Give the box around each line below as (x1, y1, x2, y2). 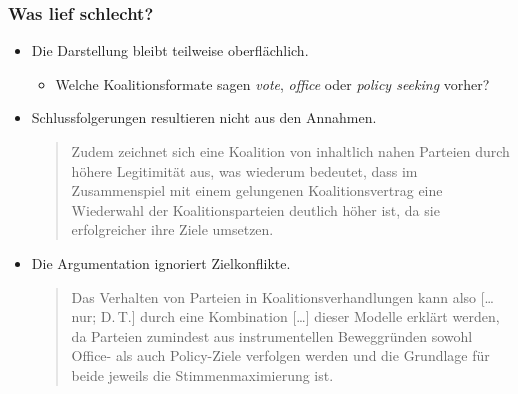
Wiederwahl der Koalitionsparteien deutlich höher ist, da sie (71, 199, 440, 220)
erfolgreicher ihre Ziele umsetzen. (71, 219, 274, 240)
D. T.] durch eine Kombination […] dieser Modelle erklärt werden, (100, 306, 500, 327)
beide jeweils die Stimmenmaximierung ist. (71, 364, 334, 385)
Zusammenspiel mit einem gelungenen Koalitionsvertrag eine (71, 180, 443, 201)
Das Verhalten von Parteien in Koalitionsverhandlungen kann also (71, 286, 477, 307)
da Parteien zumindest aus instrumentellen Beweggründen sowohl (71, 325, 473, 346)
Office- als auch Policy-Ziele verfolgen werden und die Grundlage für (71, 345, 490, 366)
